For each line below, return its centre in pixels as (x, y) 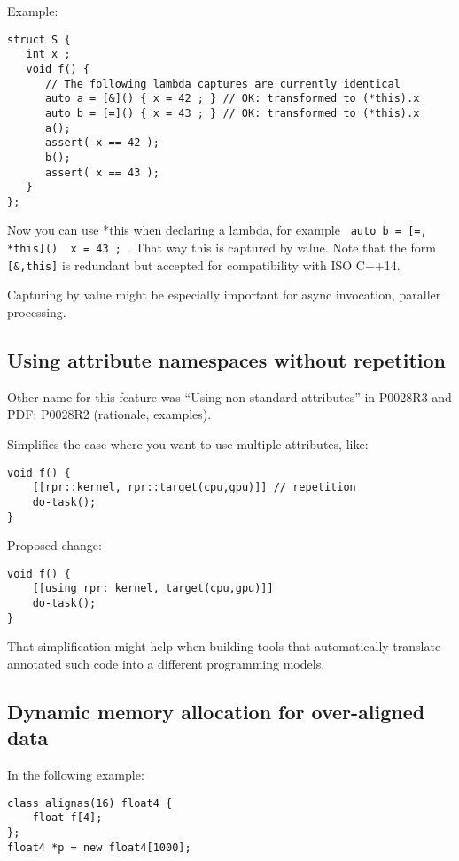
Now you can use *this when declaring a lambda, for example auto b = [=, (217, 230)
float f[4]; (67, 818)
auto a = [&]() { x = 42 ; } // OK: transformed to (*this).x (232, 99)
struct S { (39, 39)
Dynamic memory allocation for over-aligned (216, 712)
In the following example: (76, 775)
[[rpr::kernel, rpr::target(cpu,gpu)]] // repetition (194, 488)
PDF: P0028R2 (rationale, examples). (109, 414)
